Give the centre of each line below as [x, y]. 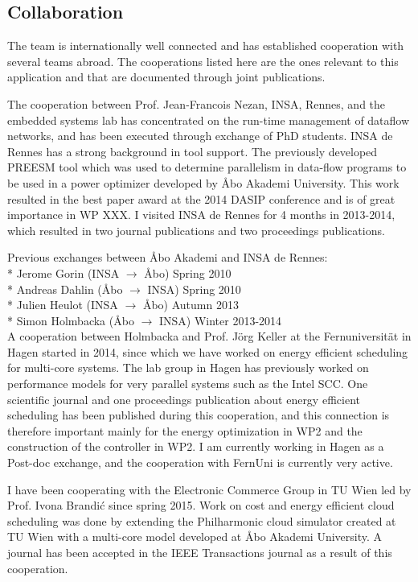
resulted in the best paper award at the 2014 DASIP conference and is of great [201, 198]
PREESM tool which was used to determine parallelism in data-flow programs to [207, 167]
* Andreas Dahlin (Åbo [65, 289]
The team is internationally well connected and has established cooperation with [206, 45]
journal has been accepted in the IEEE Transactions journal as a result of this [200, 553]
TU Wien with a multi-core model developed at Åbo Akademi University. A [195, 537]
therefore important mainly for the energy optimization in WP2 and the [185, 430]
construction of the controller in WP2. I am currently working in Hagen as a [196, 446]
